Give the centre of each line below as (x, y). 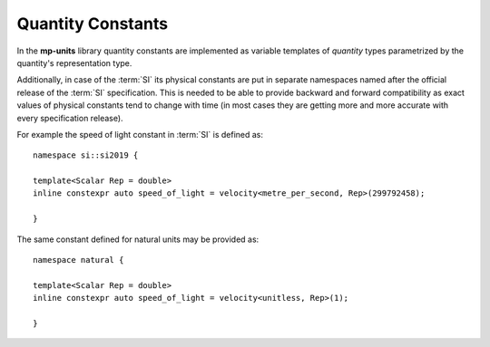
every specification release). (70, 118)
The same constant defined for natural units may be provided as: (138, 239)
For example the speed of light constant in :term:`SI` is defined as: (140, 134)
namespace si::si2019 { (86, 155)
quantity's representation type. (74, 63)
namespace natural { (78, 260)
